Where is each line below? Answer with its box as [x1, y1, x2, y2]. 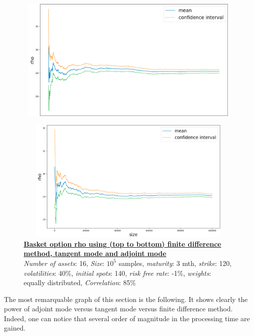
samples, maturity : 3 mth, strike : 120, [118, 258, 232, 268]
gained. [4, 323, 26, 333]
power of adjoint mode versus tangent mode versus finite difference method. [4, 303, 233, 314]
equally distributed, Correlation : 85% [24, 277, 136, 288]
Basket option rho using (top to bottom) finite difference [24, 238, 221, 249]
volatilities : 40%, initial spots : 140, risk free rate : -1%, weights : [24, 267, 211, 278]
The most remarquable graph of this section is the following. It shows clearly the [4, 294, 248, 304]
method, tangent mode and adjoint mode [24, 248, 167, 259]
